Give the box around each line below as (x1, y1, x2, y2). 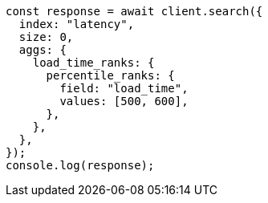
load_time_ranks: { (32, 56, 155, 69)
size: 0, (18, 30, 74, 43)
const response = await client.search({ (6, 5, 263, 18)
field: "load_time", (59, 82, 189, 95)
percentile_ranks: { (46, 69, 175, 82)
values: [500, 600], (59, 95, 189, 108)
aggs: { (18, 43, 67, 56)
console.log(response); (6, 159, 155, 172)
